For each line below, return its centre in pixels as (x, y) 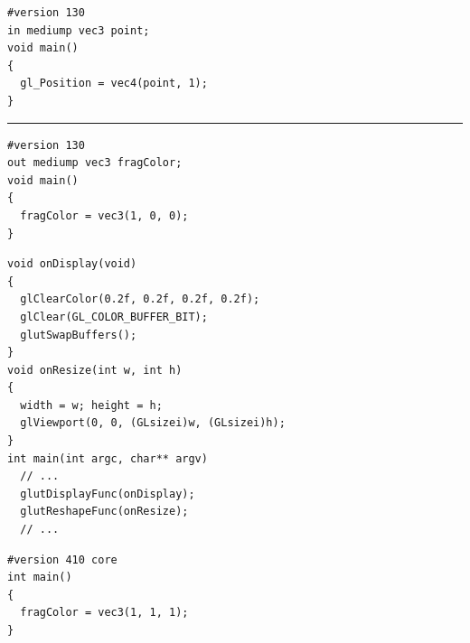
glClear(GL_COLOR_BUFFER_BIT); (114, 317)
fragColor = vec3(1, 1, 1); (104, 613)
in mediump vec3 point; (79, 30)
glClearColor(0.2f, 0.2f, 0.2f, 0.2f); (140, 299)
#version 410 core (62, 559)
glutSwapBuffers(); (79, 335)
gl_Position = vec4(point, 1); (114, 84)
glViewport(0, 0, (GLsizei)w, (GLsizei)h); (153, 423)
